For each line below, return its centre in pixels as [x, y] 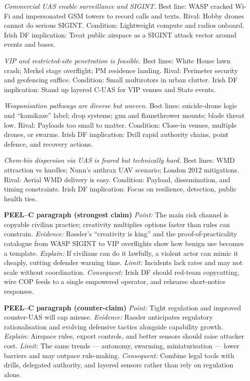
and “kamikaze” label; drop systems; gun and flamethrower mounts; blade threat [124, 115]
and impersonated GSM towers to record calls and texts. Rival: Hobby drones [128, 15]
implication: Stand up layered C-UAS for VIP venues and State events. [110, 89]
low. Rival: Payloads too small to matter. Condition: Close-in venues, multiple [120, 124]
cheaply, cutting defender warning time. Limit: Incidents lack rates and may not [123, 262]
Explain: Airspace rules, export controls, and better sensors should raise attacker [124, 336]
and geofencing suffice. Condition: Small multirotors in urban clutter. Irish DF [121, 80]
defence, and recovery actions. [48, 143]
